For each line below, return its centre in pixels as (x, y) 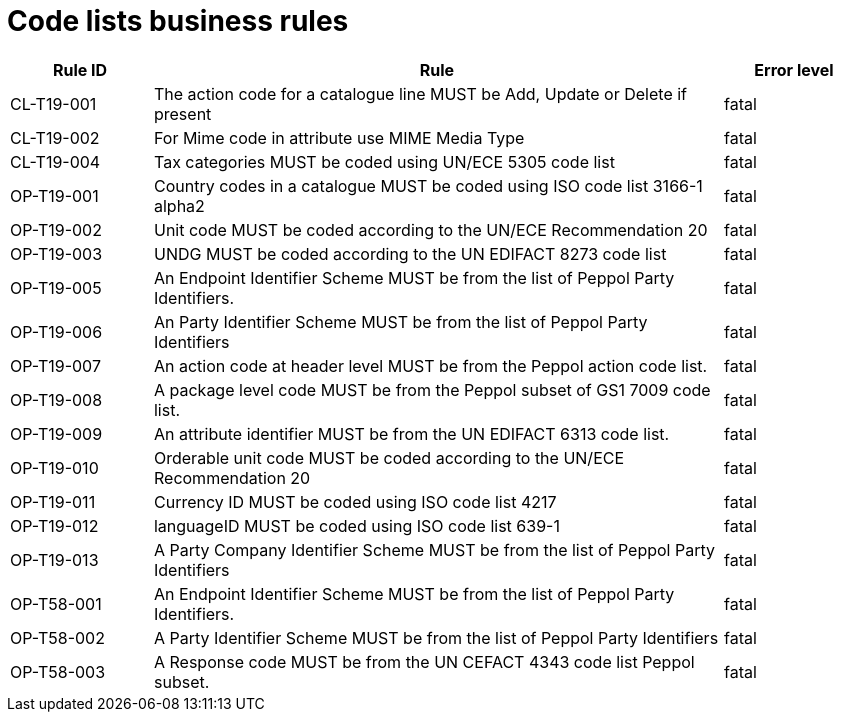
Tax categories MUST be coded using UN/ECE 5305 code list (384, 161)
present (182, 113)
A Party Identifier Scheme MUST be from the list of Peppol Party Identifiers (436, 637)
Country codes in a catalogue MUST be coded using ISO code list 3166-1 (428, 185)
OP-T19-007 (55, 365)
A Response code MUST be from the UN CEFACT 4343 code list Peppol (424, 661)
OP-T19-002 (56, 229)
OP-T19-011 (53, 501)
